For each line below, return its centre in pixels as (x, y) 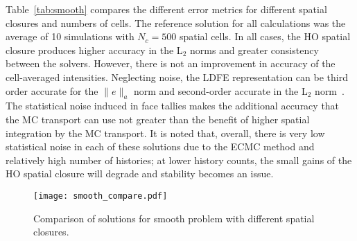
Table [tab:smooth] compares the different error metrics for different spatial (166, 9)
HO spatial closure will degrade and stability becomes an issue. (140, 173)
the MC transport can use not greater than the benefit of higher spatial (158, 119)
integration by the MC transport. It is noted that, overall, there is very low (165, 133)
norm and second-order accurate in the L (220, 90)
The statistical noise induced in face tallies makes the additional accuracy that (173, 106)
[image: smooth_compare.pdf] (101, 196)
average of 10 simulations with (70, 36)
